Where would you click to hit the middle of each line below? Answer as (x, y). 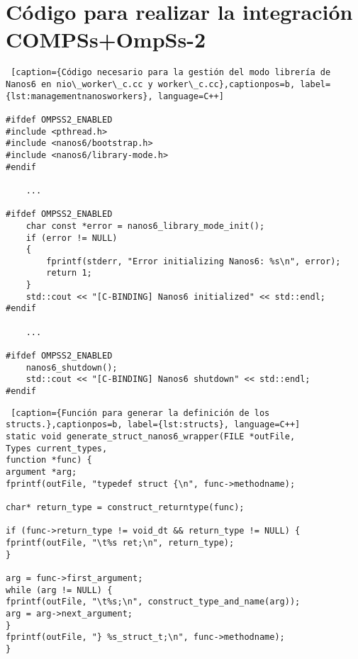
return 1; (69, 273)
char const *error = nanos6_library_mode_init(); (145, 226)
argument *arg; (41, 472)
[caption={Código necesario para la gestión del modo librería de (171, 73)
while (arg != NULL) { (59, 590)
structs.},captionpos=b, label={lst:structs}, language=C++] (153, 425)
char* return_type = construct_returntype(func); (125, 507)
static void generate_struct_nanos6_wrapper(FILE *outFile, (151, 436)
